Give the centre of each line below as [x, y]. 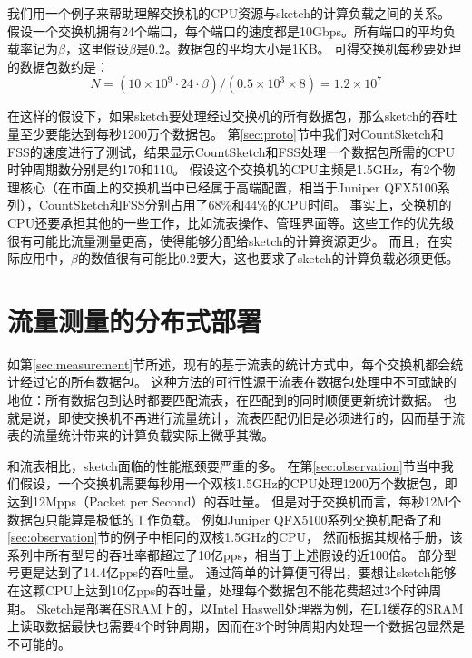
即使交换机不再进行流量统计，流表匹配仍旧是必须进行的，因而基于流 [261, 417]
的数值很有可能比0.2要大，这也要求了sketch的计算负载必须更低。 [268, 258]
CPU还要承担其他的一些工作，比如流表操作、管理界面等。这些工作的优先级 [231, 222]
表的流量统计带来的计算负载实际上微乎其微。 [141, 435]
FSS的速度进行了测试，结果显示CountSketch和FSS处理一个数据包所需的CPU [231, 151]
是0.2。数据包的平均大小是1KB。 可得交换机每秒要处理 [299, 49]
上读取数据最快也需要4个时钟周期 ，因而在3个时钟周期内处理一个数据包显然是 [236, 626]
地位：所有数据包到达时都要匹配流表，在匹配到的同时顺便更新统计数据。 [223, 400]
